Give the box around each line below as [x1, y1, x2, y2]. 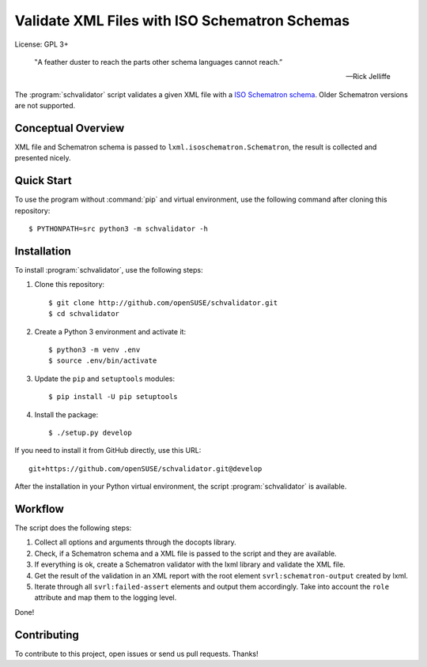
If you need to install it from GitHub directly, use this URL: [14, 446, 202, 455]
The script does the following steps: [14, 522, 132, 533]
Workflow [14, 502, 65, 515]
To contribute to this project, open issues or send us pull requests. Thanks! [14, 649, 259, 658]
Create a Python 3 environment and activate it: [34, 326, 186, 336]
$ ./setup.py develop [48, 428, 132, 437]
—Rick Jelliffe [346, 72, 391, 81]
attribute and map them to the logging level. [34, 593, 177, 602]
